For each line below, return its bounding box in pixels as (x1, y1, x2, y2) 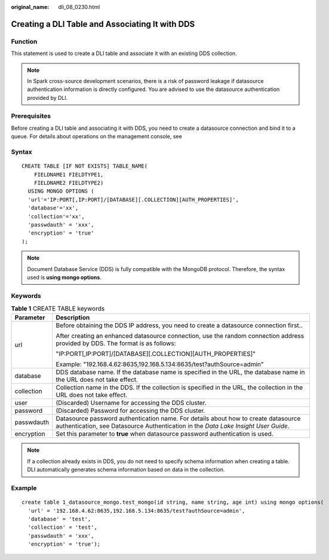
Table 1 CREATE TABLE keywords (11, 305, 105, 313)
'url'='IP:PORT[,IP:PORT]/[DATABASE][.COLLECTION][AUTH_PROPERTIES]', (27, 196, 239, 203)
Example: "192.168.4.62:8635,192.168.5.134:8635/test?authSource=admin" (56, 360, 264, 369)
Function (11, 37, 38, 45)
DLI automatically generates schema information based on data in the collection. (27, 466, 225, 473)
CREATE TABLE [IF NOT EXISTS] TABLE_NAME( (21, 163, 148, 170)
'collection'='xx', (27, 213, 85, 220)
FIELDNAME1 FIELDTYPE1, (33, 171, 104, 178)
